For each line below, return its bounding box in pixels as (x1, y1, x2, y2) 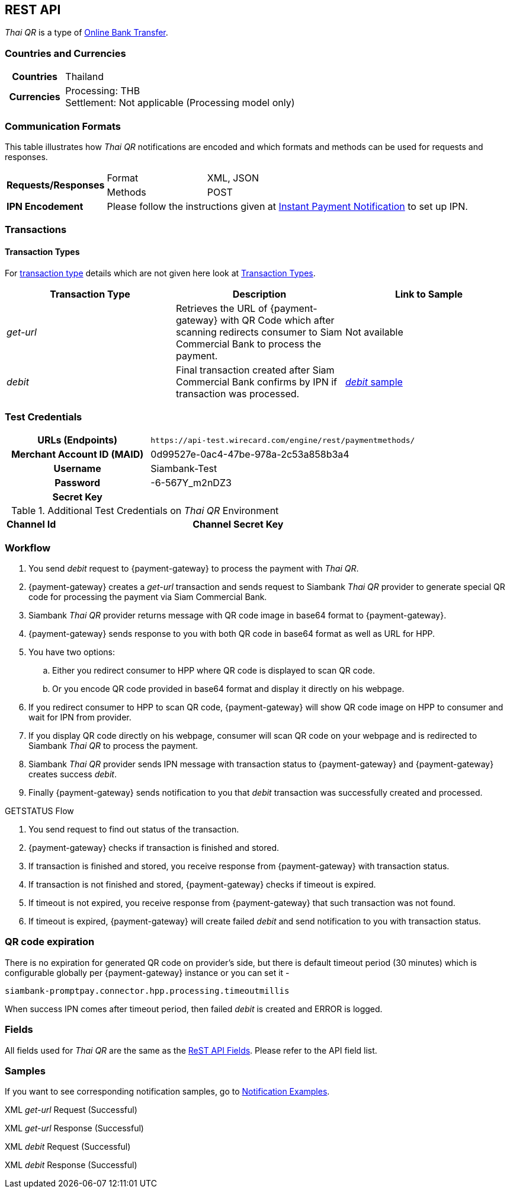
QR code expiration (5, 936, 95, 948)
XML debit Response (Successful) (5, 1160, 137, 1170)
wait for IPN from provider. (28, 712, 131, 723)
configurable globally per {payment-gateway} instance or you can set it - (5, 967, 290, 978)
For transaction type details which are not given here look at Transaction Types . (5, 267, 316, 278)
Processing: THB (65, 85, 140, 97)
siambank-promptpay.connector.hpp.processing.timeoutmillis (5, 985, 290, 996)
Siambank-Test (150, 462, 217, 475)
